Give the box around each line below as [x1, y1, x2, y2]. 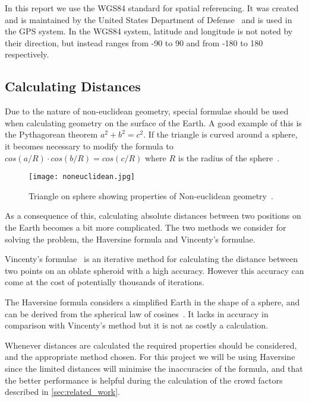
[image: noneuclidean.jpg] [29, 173, 135, 181]
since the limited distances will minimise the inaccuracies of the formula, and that [5, 362, 303, 374]
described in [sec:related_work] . [5, 385, 120, 398]
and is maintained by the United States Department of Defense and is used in [5, 13, 292, 25]
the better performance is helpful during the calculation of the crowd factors [5, 374, 283, 386]
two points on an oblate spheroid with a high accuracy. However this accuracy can [5, 264, 304, 276]
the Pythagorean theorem [5, 128, 98, 141]
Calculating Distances [5, 77, 141, 95]
